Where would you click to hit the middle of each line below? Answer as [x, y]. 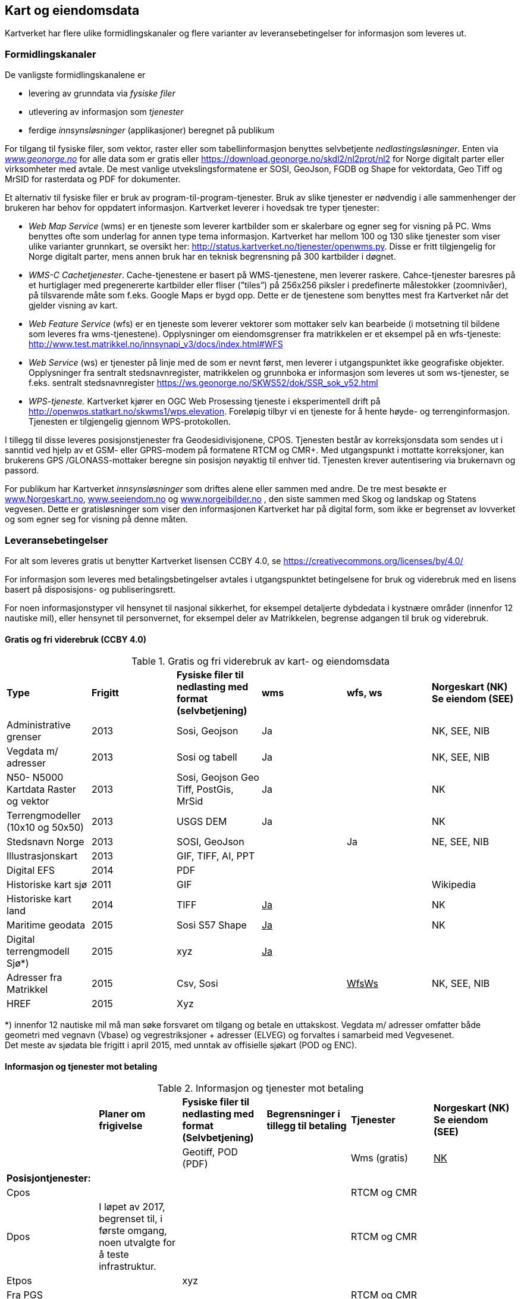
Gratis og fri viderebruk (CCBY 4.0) [76, 639]
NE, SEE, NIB [460, 842]
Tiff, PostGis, [205, 789]
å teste [114, 1255]
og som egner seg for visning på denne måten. [96, 519]
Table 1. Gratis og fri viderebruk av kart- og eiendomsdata [260, 661]
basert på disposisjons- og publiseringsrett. [90, 589]
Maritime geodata [46, 925]
